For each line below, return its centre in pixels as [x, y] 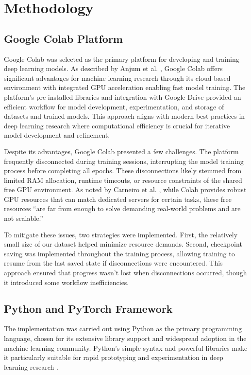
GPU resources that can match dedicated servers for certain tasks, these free [118, 199]
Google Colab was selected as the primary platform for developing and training [122, 59]
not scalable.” [24, 218]
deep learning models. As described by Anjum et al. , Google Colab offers [113, 68]
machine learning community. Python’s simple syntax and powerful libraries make [126, 348]
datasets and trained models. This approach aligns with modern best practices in [125, 116]
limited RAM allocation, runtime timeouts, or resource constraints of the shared [123, 180]
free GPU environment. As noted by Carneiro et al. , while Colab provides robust [125, 189]
